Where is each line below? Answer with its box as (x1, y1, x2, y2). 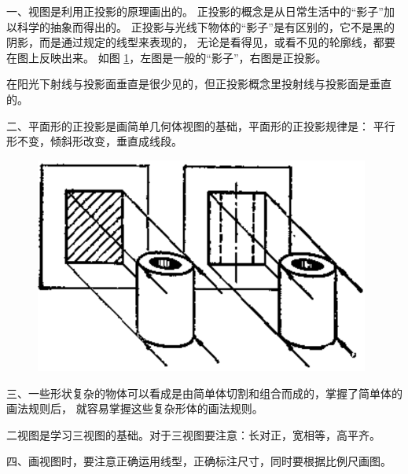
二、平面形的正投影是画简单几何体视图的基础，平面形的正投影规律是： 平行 (6, 117, 395, 134)
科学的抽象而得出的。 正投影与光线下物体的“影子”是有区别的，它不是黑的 (17, 18, 395, 35)
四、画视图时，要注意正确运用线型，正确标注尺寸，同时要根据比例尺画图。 (6, 453, 391, 469)
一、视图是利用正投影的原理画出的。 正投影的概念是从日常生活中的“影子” (6, 3, 384, 19)
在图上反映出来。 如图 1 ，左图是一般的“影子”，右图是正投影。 (6, 49, 327, 65)
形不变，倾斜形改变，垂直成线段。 (6, 133, 182, 149)
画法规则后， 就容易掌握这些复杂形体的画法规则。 (6, 400, 263, 417)
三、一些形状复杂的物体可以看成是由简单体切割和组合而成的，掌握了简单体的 (6, 384, 402, 401)
